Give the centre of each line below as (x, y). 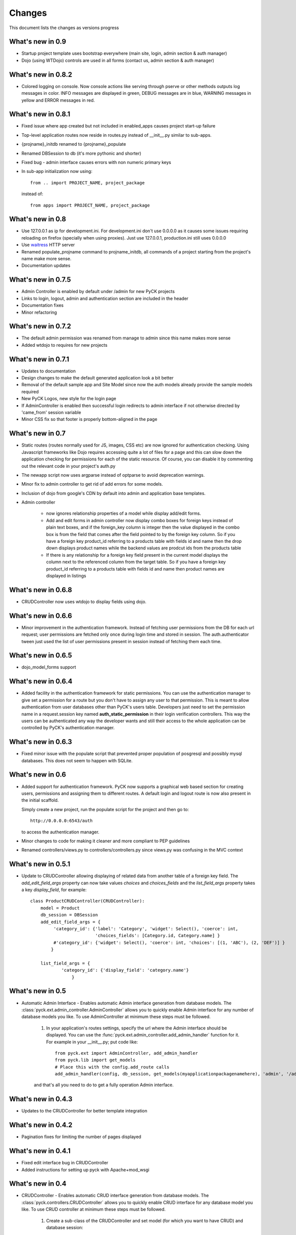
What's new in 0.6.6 (41, 616)
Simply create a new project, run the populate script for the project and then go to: (105, 809)
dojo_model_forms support (49, 667)
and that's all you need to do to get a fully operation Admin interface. (104, 1085)
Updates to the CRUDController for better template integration (84, 1111)
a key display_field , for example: (54, 890)
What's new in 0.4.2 (41, 1125)
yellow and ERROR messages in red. (58, 100)
